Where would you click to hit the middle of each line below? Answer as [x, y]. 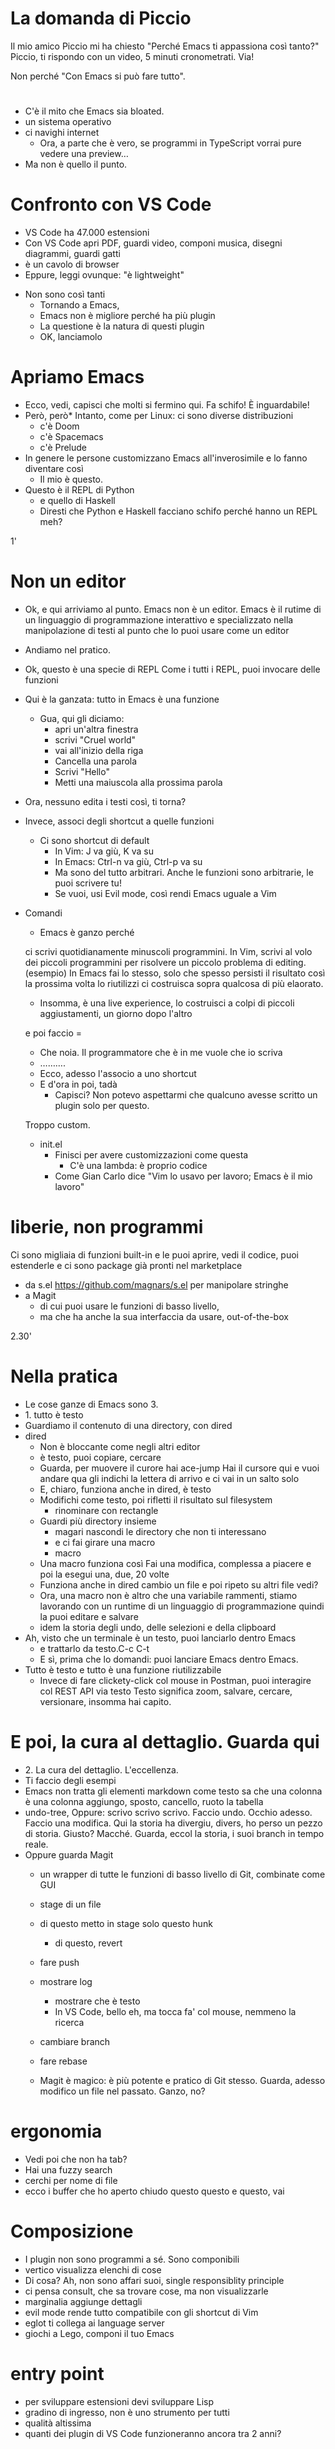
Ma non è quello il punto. [76, 164]
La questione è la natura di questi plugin [122, 326]
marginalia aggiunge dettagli [83, 2301]
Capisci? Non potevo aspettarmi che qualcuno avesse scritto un [186, 1094]
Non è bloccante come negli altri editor [120, 1446]
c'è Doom [59, 426]
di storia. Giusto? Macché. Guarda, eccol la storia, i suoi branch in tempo [174, 1833]
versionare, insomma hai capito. [105, 1701]
